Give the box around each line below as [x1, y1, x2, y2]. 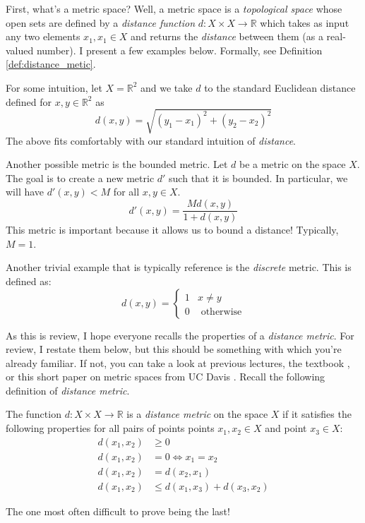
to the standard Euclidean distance [204, 80, 356, 95]
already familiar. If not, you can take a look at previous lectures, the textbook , [6, 355, 350, 370]
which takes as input [260, 15, 349, 30]
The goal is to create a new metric [6, 170, 155, 185]
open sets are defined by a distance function [6, 15, 196, 30]
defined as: [6, 273, 52, 288]
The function [6, 407, 61, 421]
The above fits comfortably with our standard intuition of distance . [6, 133, 297, 148]
